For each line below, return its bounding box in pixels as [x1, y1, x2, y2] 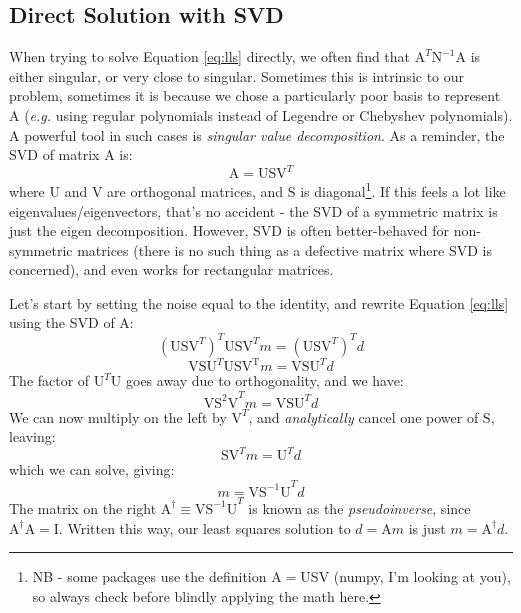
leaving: [9, 426, 56, 447]
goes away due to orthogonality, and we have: [125, 370, 404, 391]
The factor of [9, 370, 90, 391]
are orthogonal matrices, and [107, 180, 284, 201]
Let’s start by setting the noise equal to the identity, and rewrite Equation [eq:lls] [9, 292, 509, 313]
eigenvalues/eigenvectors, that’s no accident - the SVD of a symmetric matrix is [9, 200, 498, 221]
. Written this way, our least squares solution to [58, 517, 351, 538]
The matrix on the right [9, 497, 157, 518]
